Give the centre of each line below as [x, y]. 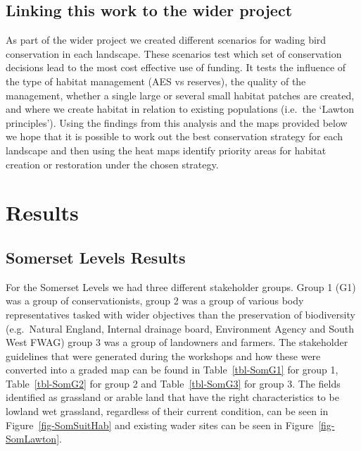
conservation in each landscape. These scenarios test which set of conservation [174, 53]
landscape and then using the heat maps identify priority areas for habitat [166, 150]
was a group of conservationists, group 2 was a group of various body [155, 301]
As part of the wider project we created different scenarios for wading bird [166, 40]
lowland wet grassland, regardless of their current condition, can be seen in [167, 411]
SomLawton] [33, 439]
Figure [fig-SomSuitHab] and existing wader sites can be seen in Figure [160, 425]
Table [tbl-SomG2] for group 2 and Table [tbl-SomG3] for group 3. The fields [173, 383]
